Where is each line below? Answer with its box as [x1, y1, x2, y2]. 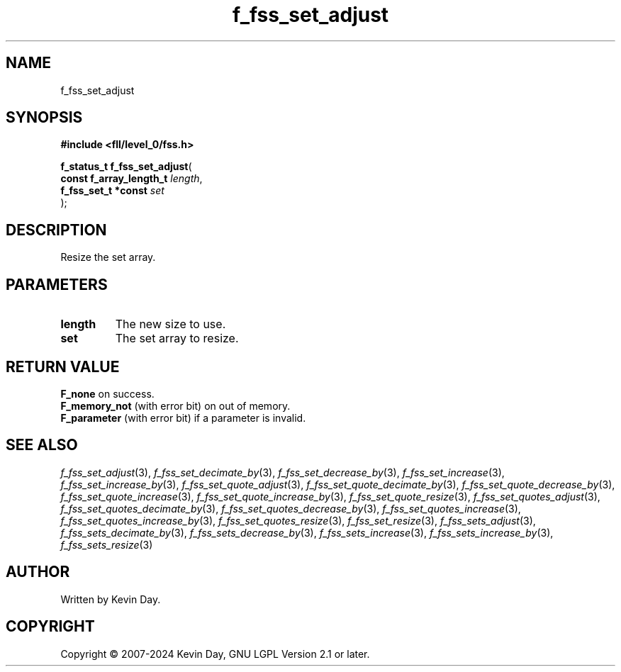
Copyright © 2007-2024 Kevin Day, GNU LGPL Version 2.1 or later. [60, 647, 370, 660]
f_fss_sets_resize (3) [60, 538, 153, 551]
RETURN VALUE [6, 357, 120, 376]
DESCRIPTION [6, 220, 107, 239]
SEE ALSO [6, 436, 78, 454]
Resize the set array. [60, 251, 156, 264]
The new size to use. [115, 317, 226, 332]
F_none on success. [60, 387, 155, 400]
